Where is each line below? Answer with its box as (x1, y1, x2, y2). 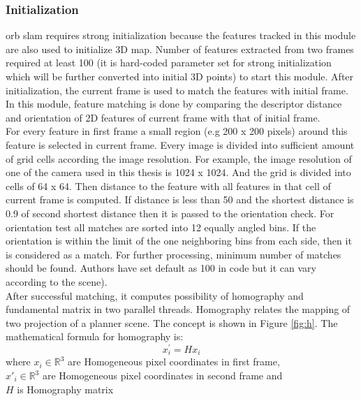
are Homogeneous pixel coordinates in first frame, (68, 354, 280, 369)
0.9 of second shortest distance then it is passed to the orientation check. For (6, 205, 334, 220)
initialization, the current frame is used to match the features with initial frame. (6, 82, 348, 97)
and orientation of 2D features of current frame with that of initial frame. (6, 110, 321, 124)
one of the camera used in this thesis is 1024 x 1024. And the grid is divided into (6, 165, 351, 180)
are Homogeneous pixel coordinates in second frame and (42, 368, 283, 382)
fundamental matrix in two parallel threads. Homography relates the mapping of (6, 302, 351, 316)
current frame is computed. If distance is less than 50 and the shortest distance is (6, 192, 354, 207)
